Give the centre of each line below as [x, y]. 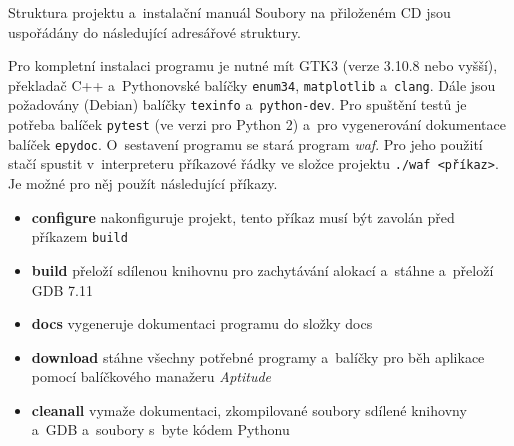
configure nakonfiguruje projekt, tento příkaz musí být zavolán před [243, 216]
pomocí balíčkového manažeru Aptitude [151, 376]
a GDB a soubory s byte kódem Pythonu [160, 429]
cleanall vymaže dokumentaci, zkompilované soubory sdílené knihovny [249, 409]
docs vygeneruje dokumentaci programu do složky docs [202, 323]
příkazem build [79, 236]
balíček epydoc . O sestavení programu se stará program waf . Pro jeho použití [245, 143]
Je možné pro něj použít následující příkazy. [143, 183]
